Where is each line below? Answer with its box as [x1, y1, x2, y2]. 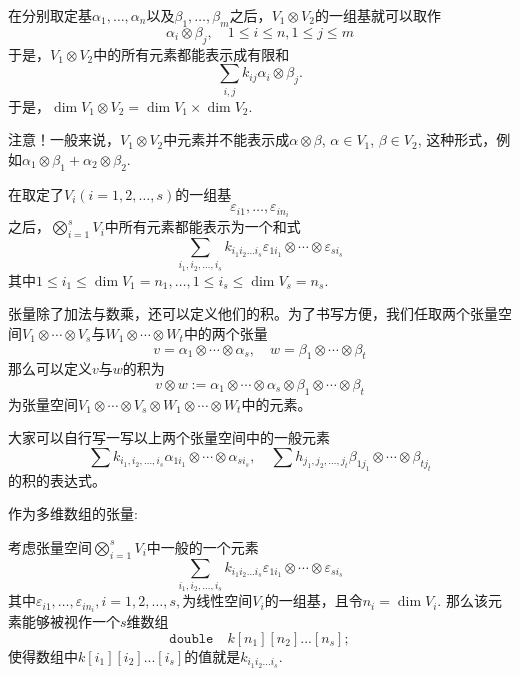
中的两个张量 [183, 322, 268, 343]
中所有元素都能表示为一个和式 [104, 216, 301, 237]
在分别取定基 [8, 5, 92, 25]
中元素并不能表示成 [163, 129, 290, 150]
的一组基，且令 [264, 590, 363, 611]
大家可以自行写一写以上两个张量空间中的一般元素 [8, 427, 330, 448]
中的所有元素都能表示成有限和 [93, 43, 290, 64]
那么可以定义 [8, 358, 92, 379]
